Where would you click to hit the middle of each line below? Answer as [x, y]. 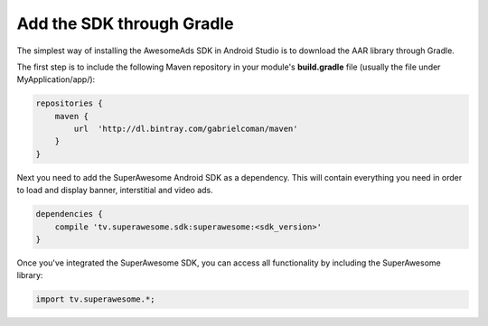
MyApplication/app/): [56, 79]
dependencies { [69, 214]
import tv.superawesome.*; [95, 299]
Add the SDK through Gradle [125, 23]
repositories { [69, 103]
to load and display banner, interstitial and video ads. [115, 191]
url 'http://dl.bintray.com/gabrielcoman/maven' [186, 129]
